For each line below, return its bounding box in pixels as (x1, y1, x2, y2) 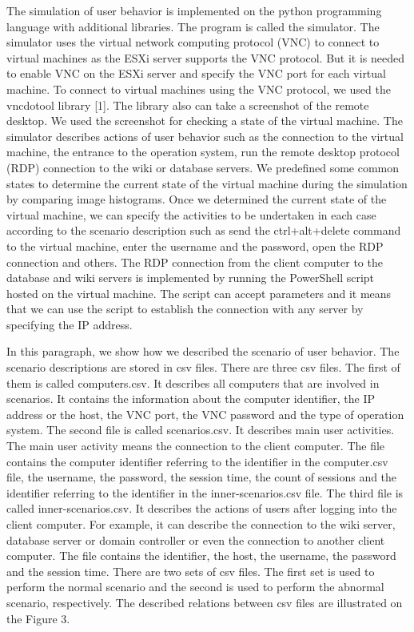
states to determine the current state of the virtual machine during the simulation (6, 175, 408, 191)
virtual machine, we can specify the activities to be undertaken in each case (6, 206, 376, 223)
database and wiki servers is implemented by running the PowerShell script (6, 269, 375, 286)
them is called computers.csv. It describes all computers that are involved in (6, 374, 380, 391)
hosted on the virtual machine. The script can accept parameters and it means (6, 284, 392, 301)
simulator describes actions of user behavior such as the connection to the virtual (6, 127, 404, 144)
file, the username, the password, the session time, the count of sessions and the (6, 469, 397, 485)
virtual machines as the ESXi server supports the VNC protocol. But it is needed (6, 49, 405, 66)
